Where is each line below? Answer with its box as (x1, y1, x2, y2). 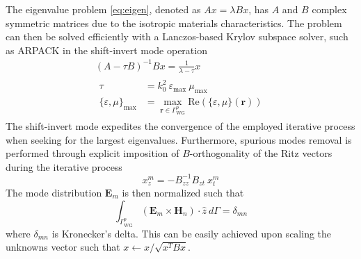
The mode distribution (6, 185, 102, 199)
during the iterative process (6, 159, 122, 174)
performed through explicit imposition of (6, 146, 179, 160)
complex (312, 2, 347, 16)
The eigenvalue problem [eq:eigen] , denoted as (6, 2, 201, 16)
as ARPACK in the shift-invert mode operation (6, 42, 207, 57)
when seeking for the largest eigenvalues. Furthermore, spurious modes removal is (6, 132, 352, 147)
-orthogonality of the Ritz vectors (189, 146, 332, 160)
